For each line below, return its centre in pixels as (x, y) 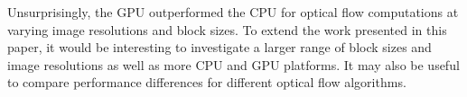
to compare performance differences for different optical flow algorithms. (207, 82)
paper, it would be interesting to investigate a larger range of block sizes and (219, 47)
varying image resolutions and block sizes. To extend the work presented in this (227, 29)
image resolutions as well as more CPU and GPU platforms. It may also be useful (233, 64)
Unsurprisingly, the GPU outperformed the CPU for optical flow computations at (233, 12)
